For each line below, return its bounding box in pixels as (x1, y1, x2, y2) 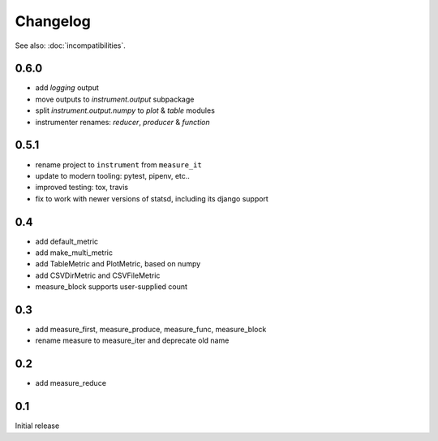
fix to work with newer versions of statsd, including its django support (35, 193, 269, 203)
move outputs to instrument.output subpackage (35, 94, 195, 104)
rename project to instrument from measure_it (35, 159, 202, 170)
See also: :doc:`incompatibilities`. (15, 41, 126, 50)
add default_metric (35, 236, 99, 246)
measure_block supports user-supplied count (35, 282, 188, 292)
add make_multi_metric (35, 248, 114, 257)
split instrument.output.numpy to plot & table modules (35, 106, 215, 115)
